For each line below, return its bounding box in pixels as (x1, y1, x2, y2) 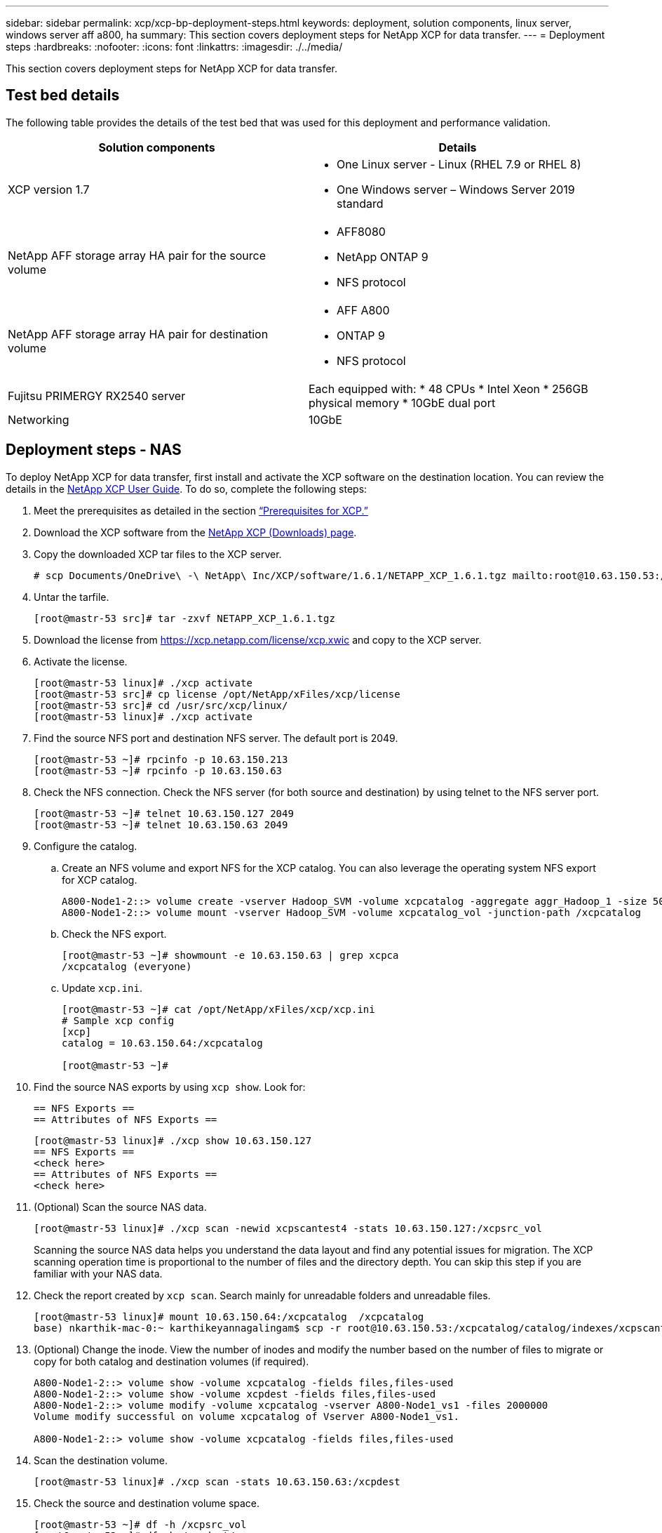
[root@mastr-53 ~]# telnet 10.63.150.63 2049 (34, 818, 288, 830)
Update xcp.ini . (62, 981, 143, 994)
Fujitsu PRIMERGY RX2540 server (8, 388, 186, 403)
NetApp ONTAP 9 (337, 249, 428, 264)
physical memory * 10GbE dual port (309, 395, 496, 410)
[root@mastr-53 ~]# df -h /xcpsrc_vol (34, 1518, 247, 1530)
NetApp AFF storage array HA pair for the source (8, 248, 266, 263)
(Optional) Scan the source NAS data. (34, 1200, 207, 1213)
